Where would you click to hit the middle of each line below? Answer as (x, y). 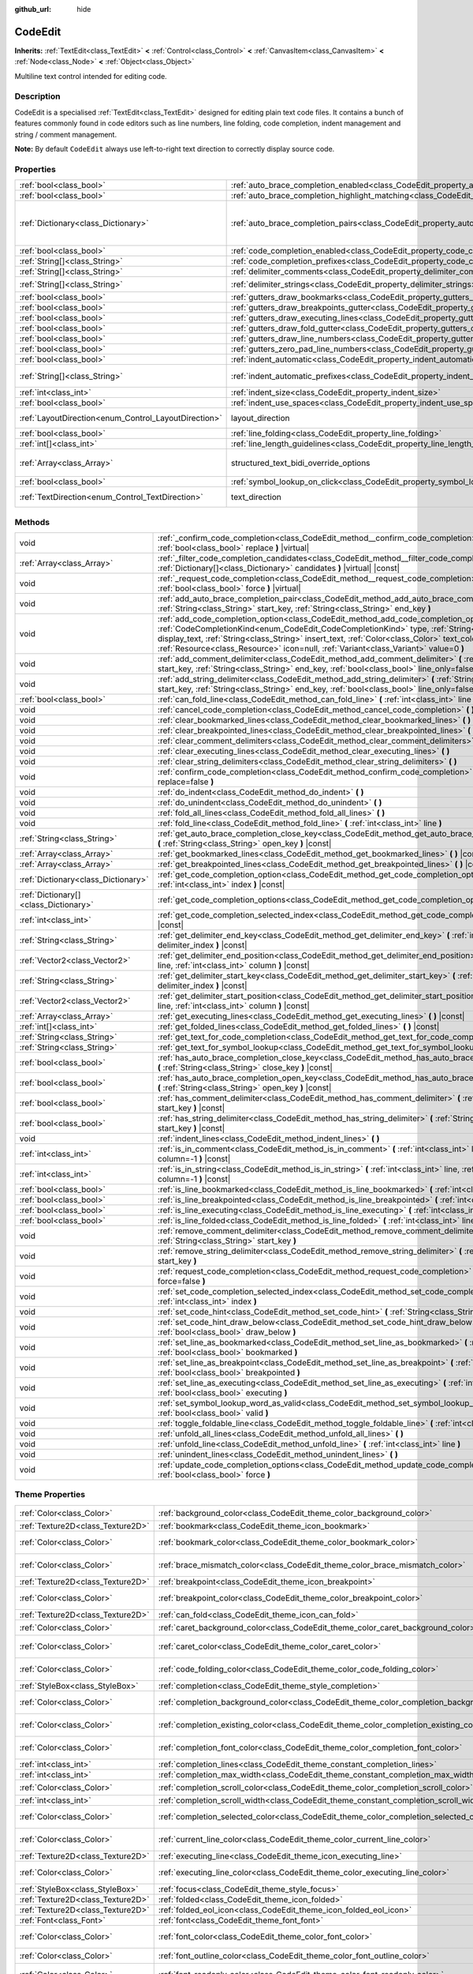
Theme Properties (50, 1495)
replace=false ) (186, 782)
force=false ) (182, 1281)
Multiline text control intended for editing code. (91, 76)
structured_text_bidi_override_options (301, 463)
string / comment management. (66, 134)
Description (37, 96)
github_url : (33, 9)
